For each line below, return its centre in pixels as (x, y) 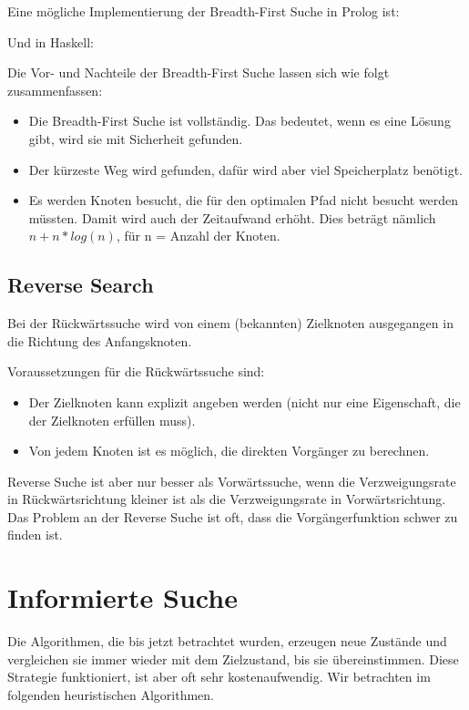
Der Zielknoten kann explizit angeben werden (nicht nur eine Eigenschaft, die (245, 401)
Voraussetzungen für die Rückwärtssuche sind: (136, 371)
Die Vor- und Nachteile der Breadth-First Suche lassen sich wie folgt (199, 72)
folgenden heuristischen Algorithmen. (111, 694)
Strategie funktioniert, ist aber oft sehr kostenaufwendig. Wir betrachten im (219, 677)
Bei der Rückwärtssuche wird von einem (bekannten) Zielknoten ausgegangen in (230, 323)
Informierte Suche (122, 597)
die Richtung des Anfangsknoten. (100, 340)
